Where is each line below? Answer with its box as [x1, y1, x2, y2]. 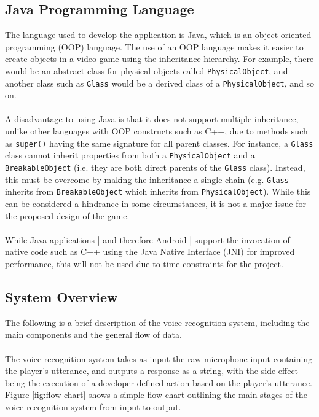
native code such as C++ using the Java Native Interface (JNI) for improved [5, 245, 295, 258]
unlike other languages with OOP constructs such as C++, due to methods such [5, 125, 308, 138]
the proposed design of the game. [5, 209, 130, 222]
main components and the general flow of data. [5, 328, 182, 341]
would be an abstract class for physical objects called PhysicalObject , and [5, 64, 288, 77]
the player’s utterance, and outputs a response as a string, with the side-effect [5, 364, 299, 377]
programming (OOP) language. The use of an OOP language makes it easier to [5, 40, 304, 53]
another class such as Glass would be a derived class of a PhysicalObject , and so [5, 76, 314, 89]
